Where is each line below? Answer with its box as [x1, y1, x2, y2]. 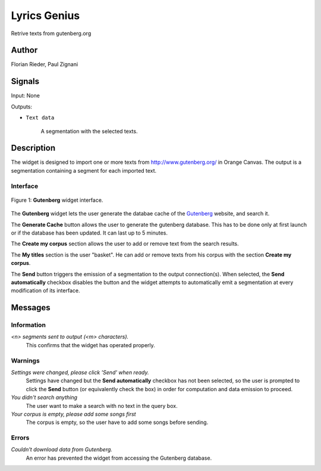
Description [11, 143, 56, 153]
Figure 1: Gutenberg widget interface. [11, 196, 103, 204]
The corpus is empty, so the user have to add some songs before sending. [26, 419, 209, 426]
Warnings [11, 356, 40, 364]
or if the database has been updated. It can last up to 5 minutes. [11, 229, 168, 236]
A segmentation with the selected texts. [40, 127, 138, 135]
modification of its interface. [11, 287, 80, 294]
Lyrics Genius [11, 9, 80, 22]
